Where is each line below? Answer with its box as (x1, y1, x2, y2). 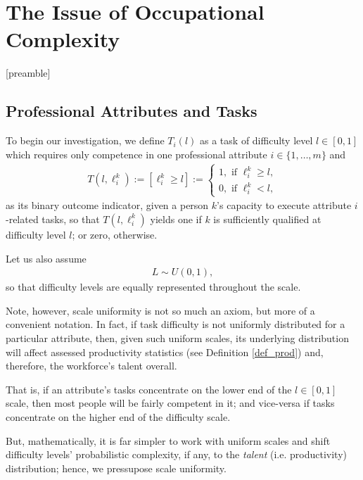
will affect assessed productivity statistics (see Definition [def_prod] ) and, (6, 344, 324, 359)
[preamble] (6, 65, 51, 80)
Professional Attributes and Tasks (6, 100, 257, 122)
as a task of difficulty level (200, 133, 313, 148)
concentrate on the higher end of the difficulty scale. (6, 409, 231, 424)
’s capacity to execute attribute (217, 198, 352, 213)
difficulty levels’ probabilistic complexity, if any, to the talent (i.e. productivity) (6, 447, 347, 462)
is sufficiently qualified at (213, 211, 321, 226)
